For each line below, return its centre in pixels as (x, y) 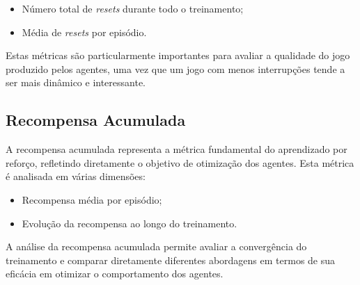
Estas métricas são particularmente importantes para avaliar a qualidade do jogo (178, 55)
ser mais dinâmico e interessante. (76, 82)
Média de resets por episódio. (84, 32)
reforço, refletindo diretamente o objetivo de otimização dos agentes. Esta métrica (180, 162)
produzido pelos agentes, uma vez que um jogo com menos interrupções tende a (175, 68)
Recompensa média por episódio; (92, 199)
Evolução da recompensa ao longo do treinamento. (130, 223)
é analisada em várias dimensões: (76, 176)
